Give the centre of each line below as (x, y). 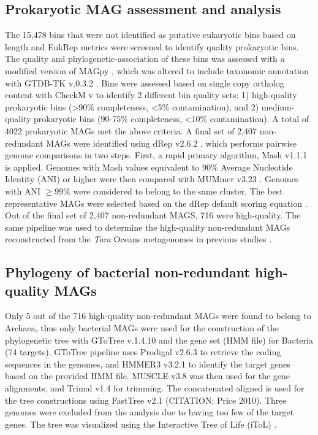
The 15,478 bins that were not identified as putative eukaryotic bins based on (150, 35)
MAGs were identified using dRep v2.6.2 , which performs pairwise (172, 143)
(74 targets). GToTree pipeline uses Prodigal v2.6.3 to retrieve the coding (143, 352)
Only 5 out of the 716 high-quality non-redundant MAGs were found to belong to (158, 316)
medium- (278, 106)
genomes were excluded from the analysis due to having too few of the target (150, 412)
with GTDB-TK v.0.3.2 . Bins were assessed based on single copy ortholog (145, 83)
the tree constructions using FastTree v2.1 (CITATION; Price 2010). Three (146, 400)
